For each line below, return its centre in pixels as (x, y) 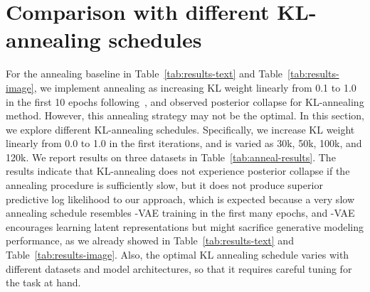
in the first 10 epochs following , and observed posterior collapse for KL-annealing (185, 101)
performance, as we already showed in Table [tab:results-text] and (150, 240)
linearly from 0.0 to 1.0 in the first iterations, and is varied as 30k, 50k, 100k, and (184, 143)
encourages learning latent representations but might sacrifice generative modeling (185, 226)
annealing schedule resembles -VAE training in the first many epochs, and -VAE (180, 213)
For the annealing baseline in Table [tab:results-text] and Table (144, 74)
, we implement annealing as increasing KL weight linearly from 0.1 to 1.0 (195, 87)
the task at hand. (43, 282)
